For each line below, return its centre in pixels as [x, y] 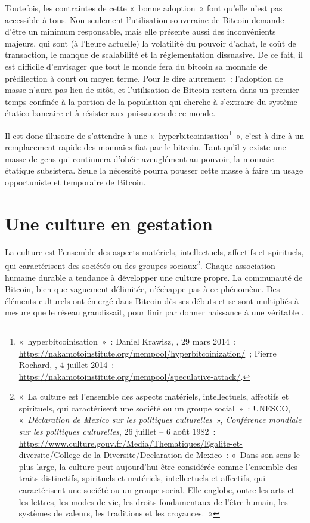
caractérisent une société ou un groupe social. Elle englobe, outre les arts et [157, 490]
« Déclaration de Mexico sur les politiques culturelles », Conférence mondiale [160, 420]
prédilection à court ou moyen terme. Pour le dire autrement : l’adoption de [144, 78]
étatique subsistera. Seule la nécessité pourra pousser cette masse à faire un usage [154, 170]
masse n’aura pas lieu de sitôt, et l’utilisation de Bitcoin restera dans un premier [152, 90]
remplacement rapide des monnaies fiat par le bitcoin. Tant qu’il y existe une [145, 147]
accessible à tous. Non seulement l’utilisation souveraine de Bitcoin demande [145, 19]
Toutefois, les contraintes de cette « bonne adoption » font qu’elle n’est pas [144, 8]
